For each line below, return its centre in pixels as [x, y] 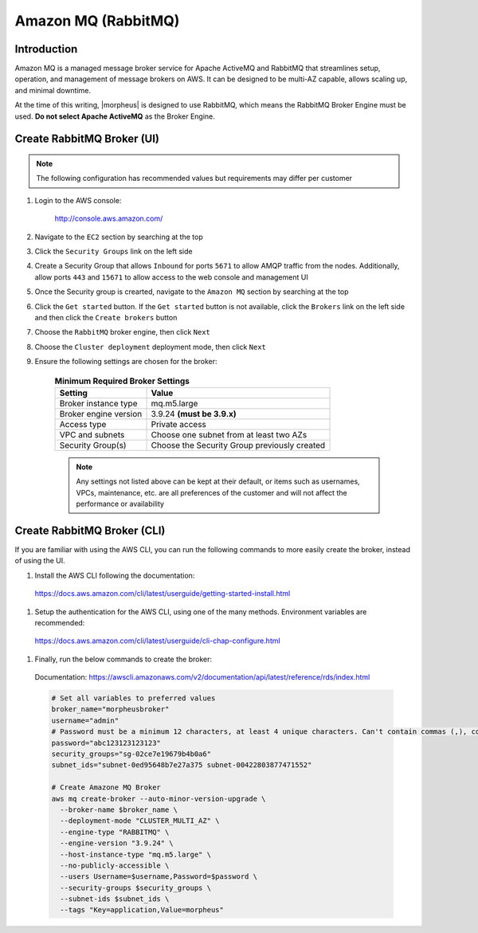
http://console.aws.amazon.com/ [109, 218]
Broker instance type [98, 403]
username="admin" [85, 720]
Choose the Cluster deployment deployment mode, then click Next [151, 347]
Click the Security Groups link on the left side [114, 251]
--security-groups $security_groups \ [135, 888]
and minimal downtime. [53, 90]
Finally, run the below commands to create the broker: [123, 659]
